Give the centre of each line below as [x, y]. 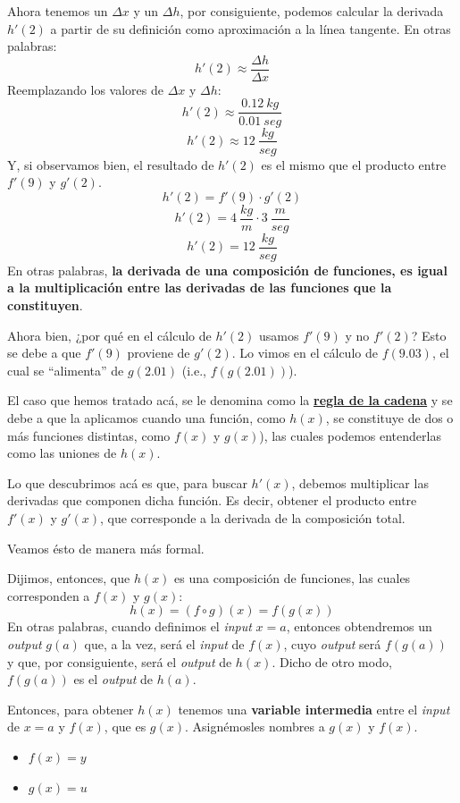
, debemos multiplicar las [360, 482]
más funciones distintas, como [89, 435]
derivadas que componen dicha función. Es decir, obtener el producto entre [212, 500]
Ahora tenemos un [58, 11]
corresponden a [49, 595]
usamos [279, 335]
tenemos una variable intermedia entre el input [314, 709]
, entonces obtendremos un [359, 626]
